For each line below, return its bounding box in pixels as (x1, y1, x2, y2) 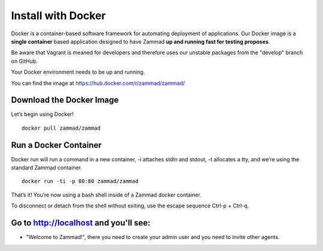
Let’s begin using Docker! (11, 111, 74, 118)
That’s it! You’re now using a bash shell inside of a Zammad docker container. (11, 191, 202, 198)
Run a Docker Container (11, 140, 102, 150)
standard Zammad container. (11, 164, 83, 172)
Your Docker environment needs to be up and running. (11, 69, 145, 76)
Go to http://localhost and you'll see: (11, 218, 151, 228)
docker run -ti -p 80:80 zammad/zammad (22, 178, 139, 185)
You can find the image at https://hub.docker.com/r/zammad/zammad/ (11, 79, 185, 87)
